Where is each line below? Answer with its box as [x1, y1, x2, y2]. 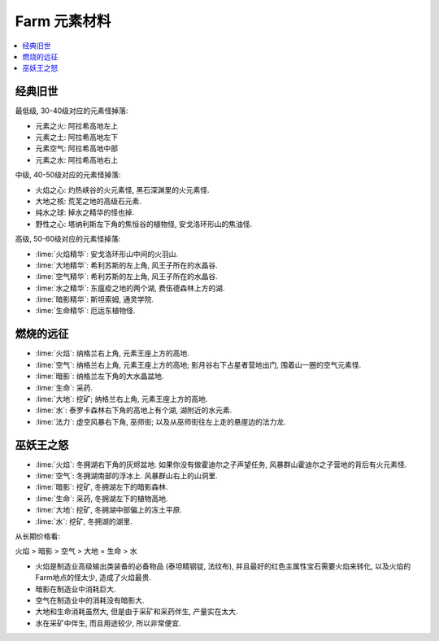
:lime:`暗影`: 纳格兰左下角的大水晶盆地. [35, 371, 164, 382]
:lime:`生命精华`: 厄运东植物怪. [35, 306, 136, 316]
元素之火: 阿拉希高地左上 [35, 120, 118, 130]
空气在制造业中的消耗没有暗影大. [35, 595, 146, 605]
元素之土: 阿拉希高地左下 [35, 133, 118, 142]
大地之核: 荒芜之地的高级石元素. [35, 196, 142, 206]
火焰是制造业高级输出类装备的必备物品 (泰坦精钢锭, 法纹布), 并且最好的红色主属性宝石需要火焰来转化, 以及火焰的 [35, 561, 411, 571]
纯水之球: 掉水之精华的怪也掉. [35, 207, 135, 217]
